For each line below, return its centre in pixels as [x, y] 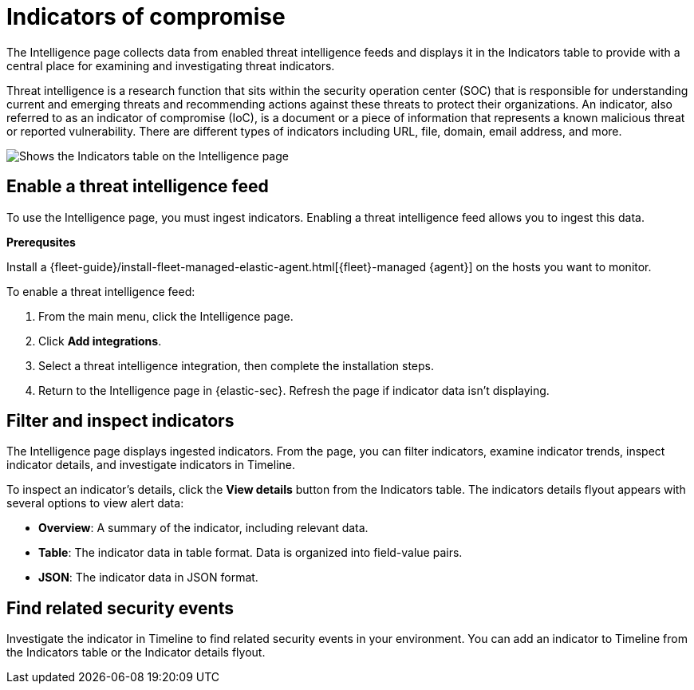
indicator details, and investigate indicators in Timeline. [151, 465]
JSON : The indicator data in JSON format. [148, 578]
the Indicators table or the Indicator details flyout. [136, 653]
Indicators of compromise [146, 17]
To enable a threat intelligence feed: [101, 291]
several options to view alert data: [95, 503]
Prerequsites [41, 242]
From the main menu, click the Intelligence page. [166, 316]
